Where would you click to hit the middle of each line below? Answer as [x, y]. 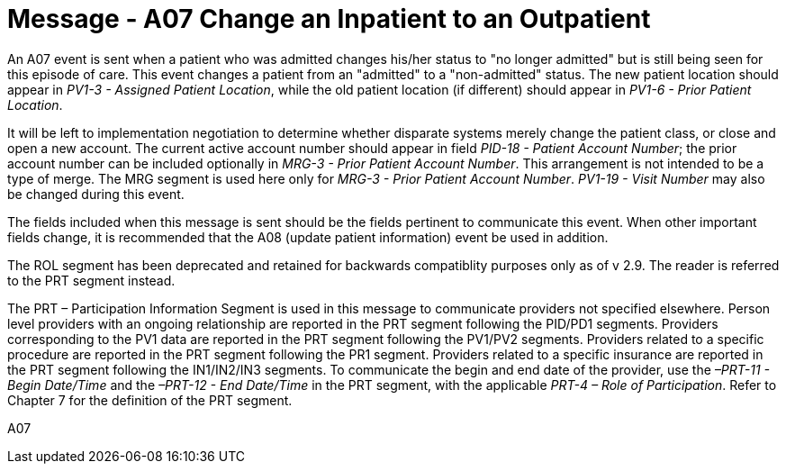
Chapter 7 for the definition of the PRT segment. [150, 400]
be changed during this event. [96, 194]
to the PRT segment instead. [91, 280]
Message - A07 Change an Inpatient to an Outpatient [329, 19]
